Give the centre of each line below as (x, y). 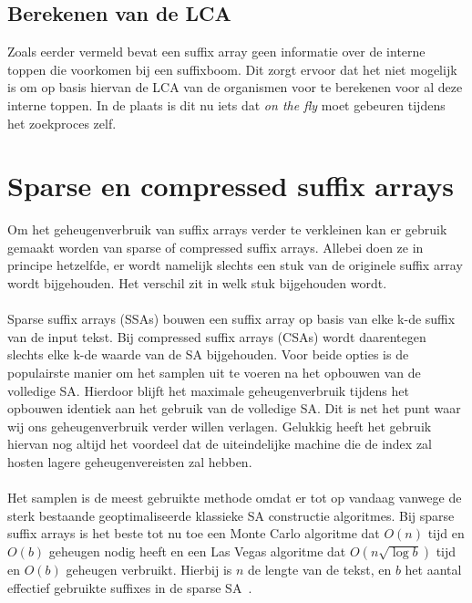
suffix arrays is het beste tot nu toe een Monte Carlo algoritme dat (194, 533)
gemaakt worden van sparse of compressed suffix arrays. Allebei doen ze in (215, 247)
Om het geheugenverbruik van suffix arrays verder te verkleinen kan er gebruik (227, 229)
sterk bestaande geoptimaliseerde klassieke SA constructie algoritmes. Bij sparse (231, 515)
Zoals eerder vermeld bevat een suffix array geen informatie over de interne (216, 52)
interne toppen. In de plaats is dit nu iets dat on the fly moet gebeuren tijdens (226, 104)
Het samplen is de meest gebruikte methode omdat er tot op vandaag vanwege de (235, 498)
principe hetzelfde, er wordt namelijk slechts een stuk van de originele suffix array (235, 265)
